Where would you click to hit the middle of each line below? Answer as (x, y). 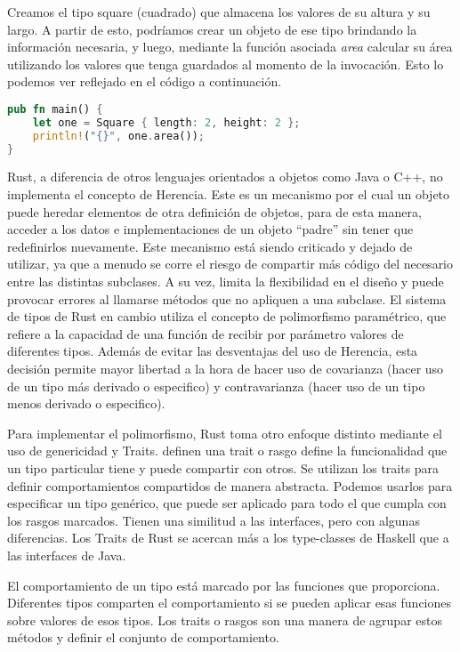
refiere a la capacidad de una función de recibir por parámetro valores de (206, 333)
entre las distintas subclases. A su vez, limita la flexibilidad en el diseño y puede (226, 282)
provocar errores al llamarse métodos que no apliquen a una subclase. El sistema (227, 298)
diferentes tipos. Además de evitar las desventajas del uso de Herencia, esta (213, 351)
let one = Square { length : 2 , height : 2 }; (166, 122)
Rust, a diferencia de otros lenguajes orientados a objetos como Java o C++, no (225, 177)
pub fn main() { (55, 109)
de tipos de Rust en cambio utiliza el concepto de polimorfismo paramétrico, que (227, 316)
